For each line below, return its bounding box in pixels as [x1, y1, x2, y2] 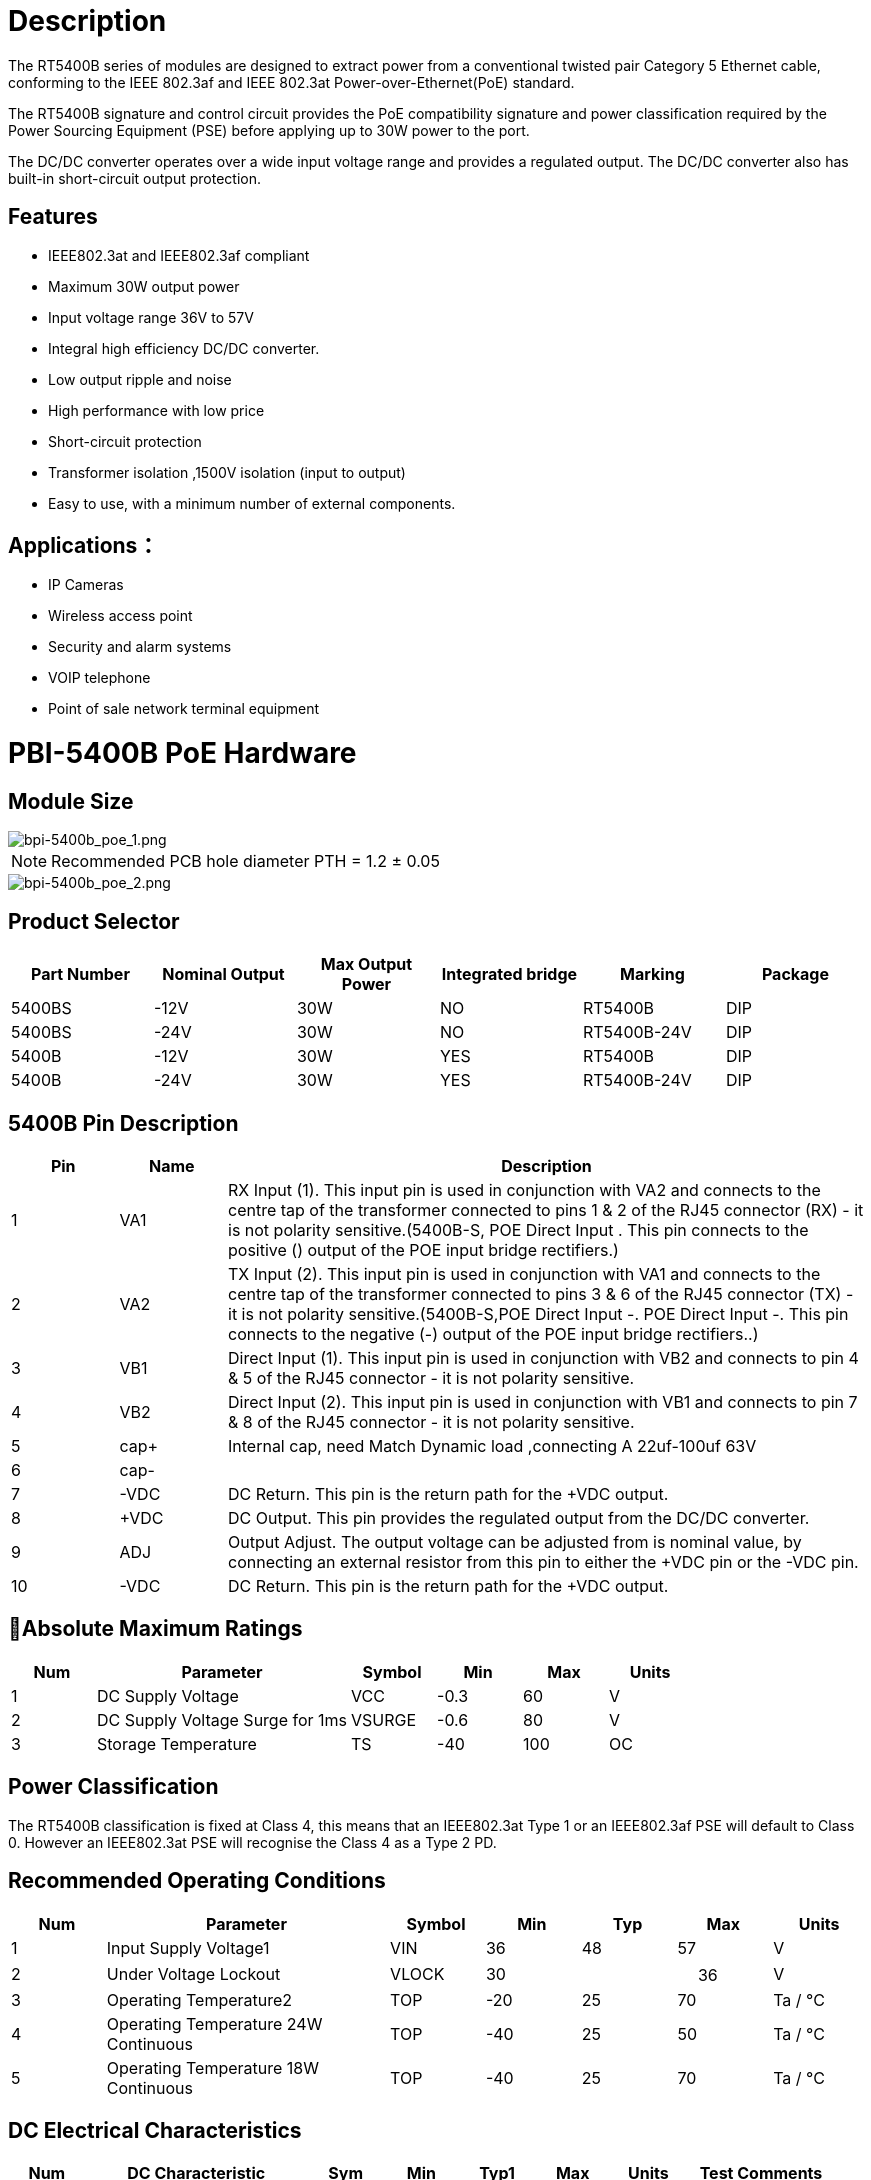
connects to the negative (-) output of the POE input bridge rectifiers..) [228, 1324, 759, 1345]
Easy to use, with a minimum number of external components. [48, 494, 456, 512]
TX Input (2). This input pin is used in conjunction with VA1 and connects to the [228, 1264, 821, 1285]
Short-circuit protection [48, 432, 202, 450]
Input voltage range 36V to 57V [48, 308, 254, 326]
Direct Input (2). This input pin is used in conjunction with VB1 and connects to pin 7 [228, 1392, 858, 1413]
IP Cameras [48, 576, 124, 594]
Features [8, 204, 98, 230]
